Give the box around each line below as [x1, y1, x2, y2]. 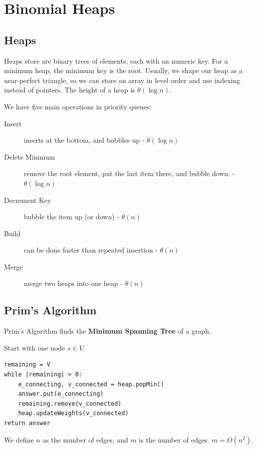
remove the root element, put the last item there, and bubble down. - [24, 168, 235, 179]
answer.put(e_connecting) [18, 390, 104, 398]
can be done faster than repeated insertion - [24, 245, 158, 255]
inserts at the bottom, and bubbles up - [24, 135, 145, 145]
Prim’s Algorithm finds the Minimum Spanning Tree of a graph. [4, 326, 211, 336]
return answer [4, 420, 51, 427]
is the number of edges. [139, 434, 210, 445]
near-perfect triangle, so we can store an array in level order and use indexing [4, 75, 240, 85]
